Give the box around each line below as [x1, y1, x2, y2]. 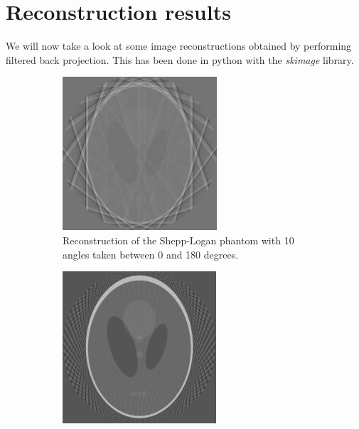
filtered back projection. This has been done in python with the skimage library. [6, 52, 354, 67]
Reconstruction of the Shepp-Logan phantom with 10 [63, 232, 294, 247]
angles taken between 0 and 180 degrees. [63, 246, 239, 261]
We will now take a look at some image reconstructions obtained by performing [6, 38, 352, 53]
